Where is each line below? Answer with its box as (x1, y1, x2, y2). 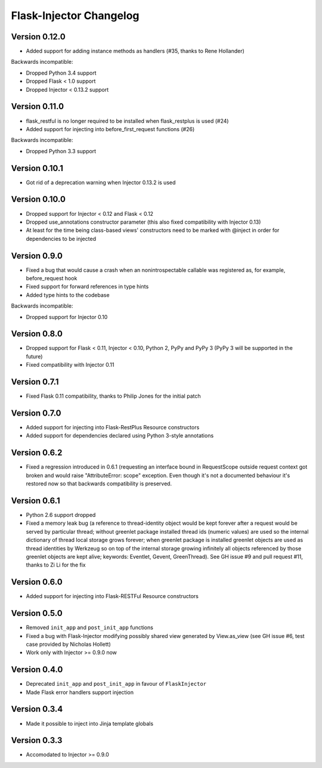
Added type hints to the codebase (26, 291, 110, 298)
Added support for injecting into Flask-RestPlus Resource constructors (26, 424, 200, 431)
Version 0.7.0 (11, 408, 62, 418)
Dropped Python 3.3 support (26, 147, 97, 154)
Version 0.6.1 (11, 496, 60, 506)
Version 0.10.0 (11, 194, 66, 205)
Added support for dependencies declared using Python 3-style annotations (26, 432, 214, 439)
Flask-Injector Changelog (11, 9, 140, 22)
